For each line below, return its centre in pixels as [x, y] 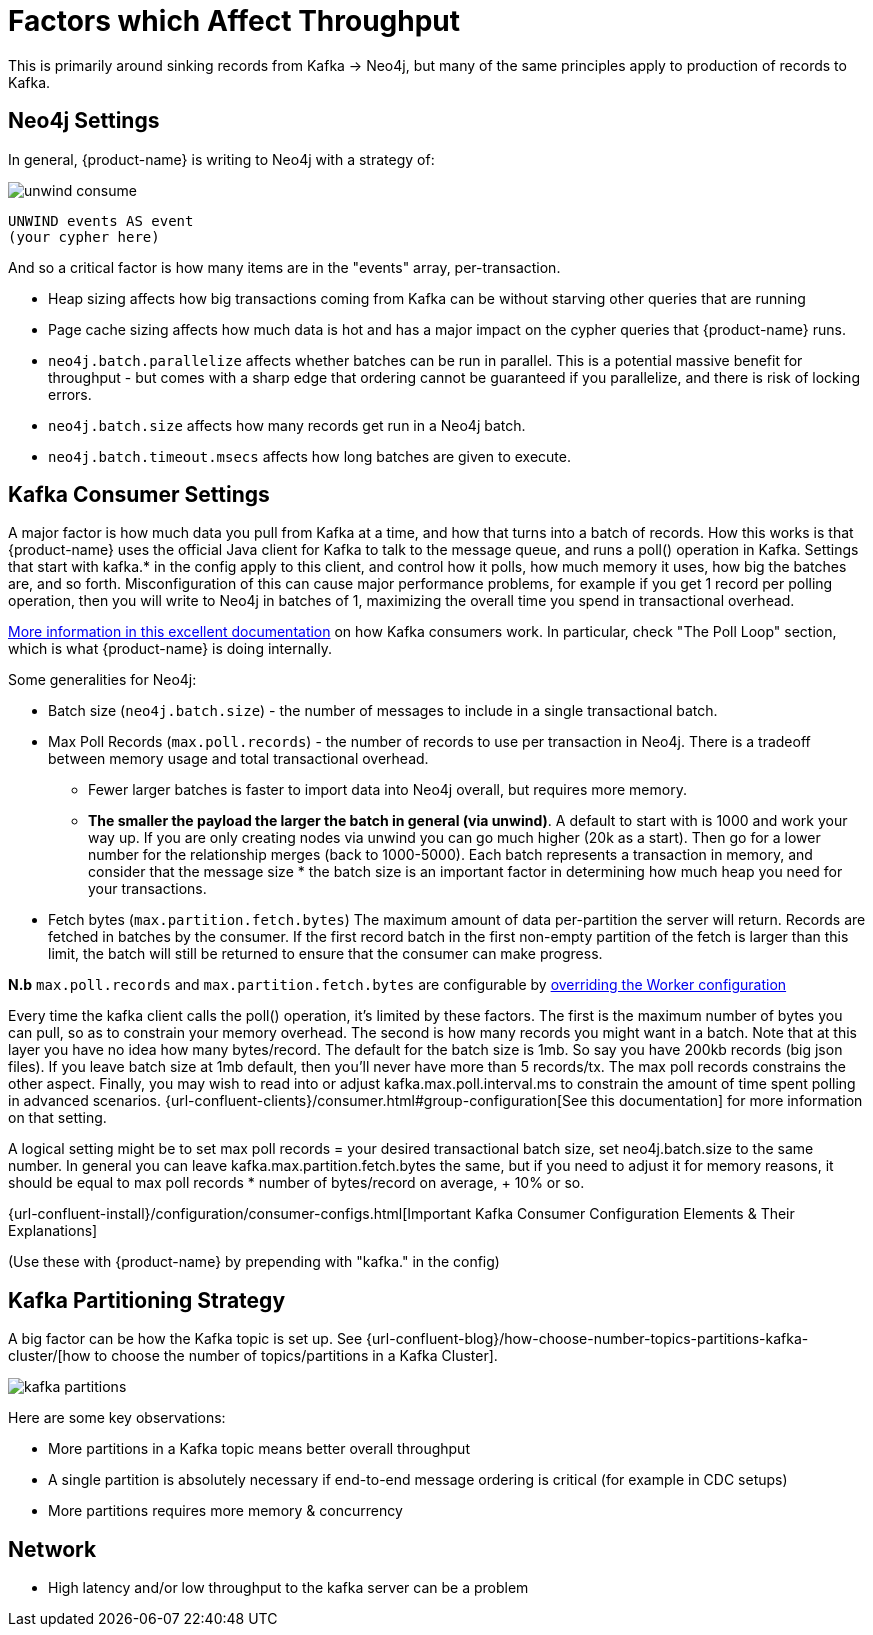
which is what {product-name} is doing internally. [170, 649]
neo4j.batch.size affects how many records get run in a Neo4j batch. [287, 425]
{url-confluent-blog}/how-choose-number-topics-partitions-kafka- [587, 1339]
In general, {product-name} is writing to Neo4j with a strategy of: [221, 159]
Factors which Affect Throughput [234, 21]
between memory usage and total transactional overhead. [238, 759]
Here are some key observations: [117, 1418]
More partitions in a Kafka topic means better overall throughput [259, 1449]
